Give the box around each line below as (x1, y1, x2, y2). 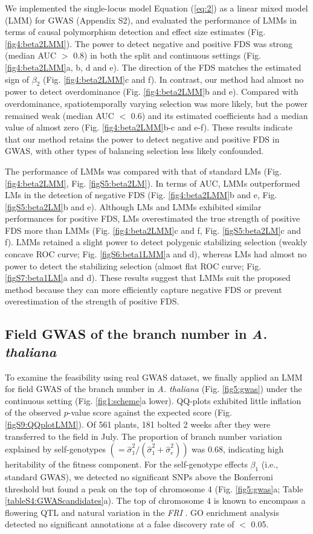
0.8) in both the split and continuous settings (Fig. (73, 49, 262, 62)
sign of (5, 72, 30, 85)
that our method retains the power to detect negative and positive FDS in (5, 132, 280, 145)
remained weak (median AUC (5, 109, 114, 121)
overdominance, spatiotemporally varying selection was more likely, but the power (5, 97, 308, 109)
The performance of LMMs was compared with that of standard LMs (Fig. (5, 164, 282, 177)
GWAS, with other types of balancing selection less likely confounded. (5, 144, 264, 157)
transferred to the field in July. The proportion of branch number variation (5, 429, 282, 442)
